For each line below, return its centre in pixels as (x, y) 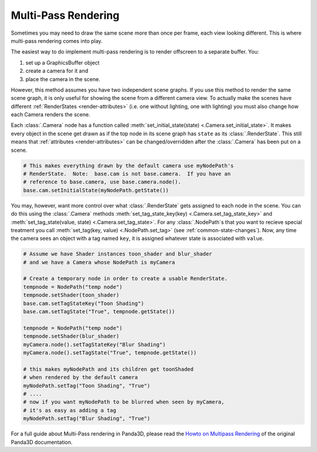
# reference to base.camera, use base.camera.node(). (102, 182)
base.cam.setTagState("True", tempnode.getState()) (99, 312)
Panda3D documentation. (42, 442)
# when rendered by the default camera (80, 377)
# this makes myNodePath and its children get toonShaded (108, 369)
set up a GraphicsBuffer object (63, 62)
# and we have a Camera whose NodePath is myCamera (99, 262)
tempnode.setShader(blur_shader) (71, 336)
